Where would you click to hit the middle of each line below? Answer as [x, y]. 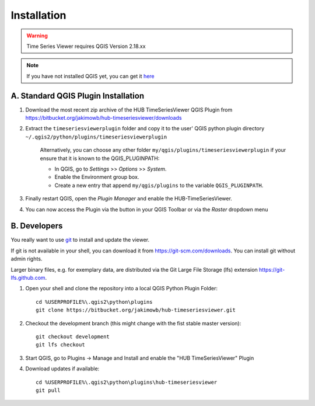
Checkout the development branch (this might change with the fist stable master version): [133, 323]
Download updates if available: [62, 369]
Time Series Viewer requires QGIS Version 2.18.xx [86, 46]
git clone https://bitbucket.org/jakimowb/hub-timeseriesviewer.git [136, 310]
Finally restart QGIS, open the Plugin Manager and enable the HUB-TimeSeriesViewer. [129, 199]
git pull [48, 390]
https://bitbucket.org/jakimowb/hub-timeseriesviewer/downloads [104, 118]
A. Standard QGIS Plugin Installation [78, 96]
